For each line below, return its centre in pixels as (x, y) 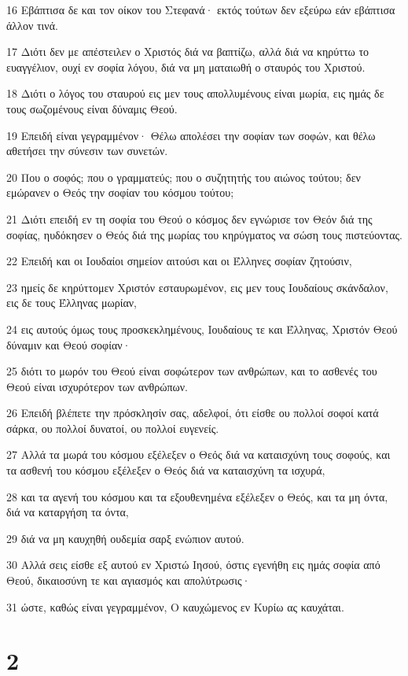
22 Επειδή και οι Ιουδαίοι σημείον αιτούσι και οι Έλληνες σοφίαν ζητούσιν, (179, 261)
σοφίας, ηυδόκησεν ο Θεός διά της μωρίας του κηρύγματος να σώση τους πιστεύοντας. (204, 234)
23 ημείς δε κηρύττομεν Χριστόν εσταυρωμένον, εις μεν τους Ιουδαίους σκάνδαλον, (197, 287)
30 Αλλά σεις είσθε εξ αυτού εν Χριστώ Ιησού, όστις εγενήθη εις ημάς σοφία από (193, 565)
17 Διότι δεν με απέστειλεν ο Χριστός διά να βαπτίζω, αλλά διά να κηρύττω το (188, 52)
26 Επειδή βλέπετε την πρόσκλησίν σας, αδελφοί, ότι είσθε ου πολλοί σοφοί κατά (193, 413)
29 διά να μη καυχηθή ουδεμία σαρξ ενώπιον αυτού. (125, 538)
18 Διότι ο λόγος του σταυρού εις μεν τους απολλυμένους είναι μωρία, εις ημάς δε (195, 93)
